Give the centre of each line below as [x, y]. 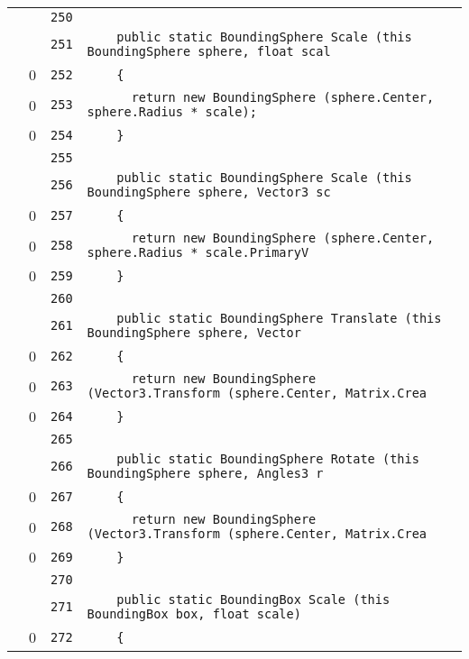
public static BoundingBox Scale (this [253, 600]
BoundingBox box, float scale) [194, 614]
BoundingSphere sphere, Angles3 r [205, 473]
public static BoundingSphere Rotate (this [268, 459]
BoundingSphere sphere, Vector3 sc [209, 192]
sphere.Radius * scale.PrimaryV [198, 252]
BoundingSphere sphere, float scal [209, 51]
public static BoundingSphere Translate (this [279, 318]
